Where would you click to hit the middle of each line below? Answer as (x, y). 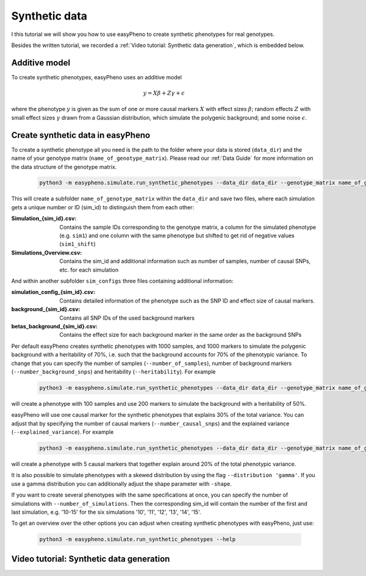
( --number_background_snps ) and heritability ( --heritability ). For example (113, 372)
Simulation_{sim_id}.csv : (44, 218)
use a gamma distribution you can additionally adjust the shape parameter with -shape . (121, 484)
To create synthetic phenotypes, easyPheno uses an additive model (97, 77)
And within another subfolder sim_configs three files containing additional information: (122, 281)
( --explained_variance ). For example (63, 432)
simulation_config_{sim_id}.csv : (53, 292)
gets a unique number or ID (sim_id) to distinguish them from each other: (103, 207)
